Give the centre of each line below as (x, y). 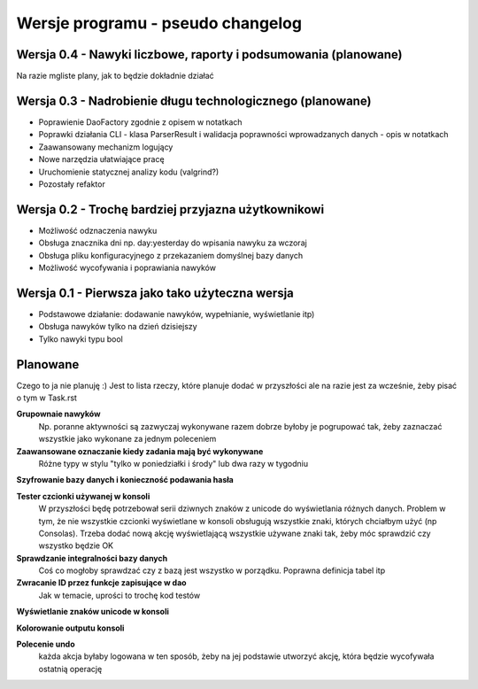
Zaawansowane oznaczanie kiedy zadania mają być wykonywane (140, 451)
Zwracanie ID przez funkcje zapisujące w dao (101, 583)
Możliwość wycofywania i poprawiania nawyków (127, 267)
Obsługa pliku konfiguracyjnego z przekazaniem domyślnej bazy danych (171, 255)
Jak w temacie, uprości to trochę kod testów (119, 595)
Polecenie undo (46, 644)
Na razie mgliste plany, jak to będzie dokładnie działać (115, 76)
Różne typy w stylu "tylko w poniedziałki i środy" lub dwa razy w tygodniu (173, 463)
